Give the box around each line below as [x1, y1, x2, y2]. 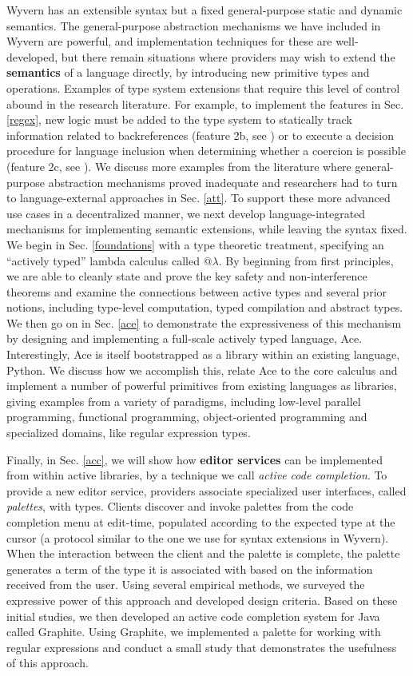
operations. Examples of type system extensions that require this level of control [6, 79, 400, 96]
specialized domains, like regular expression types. [6, 424, 251, 441]
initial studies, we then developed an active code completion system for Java [6, 607, 380, 624]
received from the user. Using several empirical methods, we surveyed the [6, 576, 365, 593]
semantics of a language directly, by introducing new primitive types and [6, 64, 370, 81]
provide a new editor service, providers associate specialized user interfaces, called [6, 482, 407, 499]
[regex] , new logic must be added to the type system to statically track [6, 111, 352, 128]
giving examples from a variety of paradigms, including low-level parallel [6, 392, 361, 409]
